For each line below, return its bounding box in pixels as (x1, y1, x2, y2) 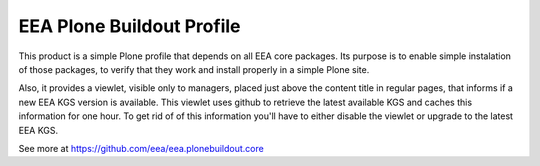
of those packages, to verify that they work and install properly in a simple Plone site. (18, 63, 370, 75)
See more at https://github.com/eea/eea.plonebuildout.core (18, 142, 264, 154)
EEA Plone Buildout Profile (18, 15, 241, 37)
